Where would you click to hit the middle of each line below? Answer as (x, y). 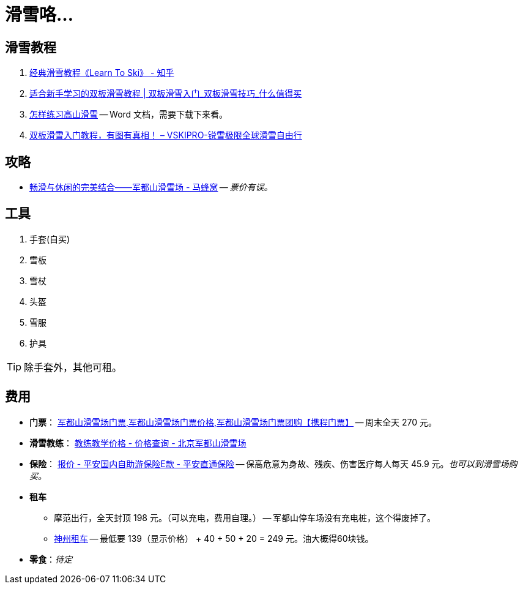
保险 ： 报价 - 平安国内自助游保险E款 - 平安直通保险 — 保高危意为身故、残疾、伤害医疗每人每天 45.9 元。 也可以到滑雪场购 (273, 463)
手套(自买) (50, 239)
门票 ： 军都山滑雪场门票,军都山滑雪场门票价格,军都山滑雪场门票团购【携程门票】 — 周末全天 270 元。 (233, 422)
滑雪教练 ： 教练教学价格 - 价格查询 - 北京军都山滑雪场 (138, 443)
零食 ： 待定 (51, 559)
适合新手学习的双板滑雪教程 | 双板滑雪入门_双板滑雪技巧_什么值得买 (166, 94)
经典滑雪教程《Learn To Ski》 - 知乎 (102, 73)
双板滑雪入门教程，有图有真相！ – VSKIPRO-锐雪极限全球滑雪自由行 (166, 135)
